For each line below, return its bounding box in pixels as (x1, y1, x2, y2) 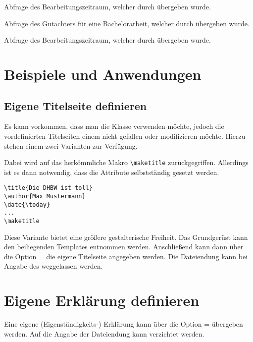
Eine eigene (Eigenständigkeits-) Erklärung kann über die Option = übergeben (4, 319, 243, 329)
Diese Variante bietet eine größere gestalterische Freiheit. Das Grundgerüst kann (4, 231, 248, 242)
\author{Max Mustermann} (4, 193, 86, 200)
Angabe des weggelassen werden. (4, 261, 103, 271)
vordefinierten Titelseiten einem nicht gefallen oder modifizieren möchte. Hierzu (4, 130, 246, 141)
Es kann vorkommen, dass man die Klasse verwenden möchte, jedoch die (4, 121, 224, 131)
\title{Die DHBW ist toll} (4, 184, 93, 192)
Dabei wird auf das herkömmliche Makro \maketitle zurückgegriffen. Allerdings (4, 157, 249, 168)
